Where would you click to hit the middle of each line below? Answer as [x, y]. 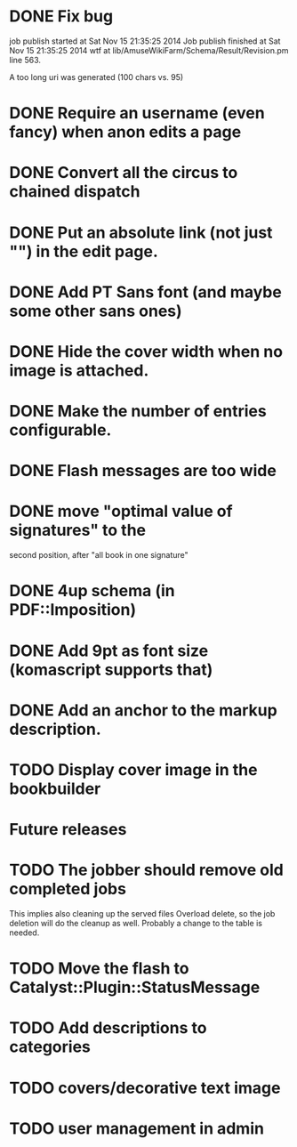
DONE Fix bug [61, 16]
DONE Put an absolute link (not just [141, 232]
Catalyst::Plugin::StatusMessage [135, 987]
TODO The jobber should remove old [147, 870]
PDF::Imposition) [73, 610]
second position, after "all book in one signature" [99, 555]
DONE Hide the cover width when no [146, 351]
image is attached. [79, 370]
